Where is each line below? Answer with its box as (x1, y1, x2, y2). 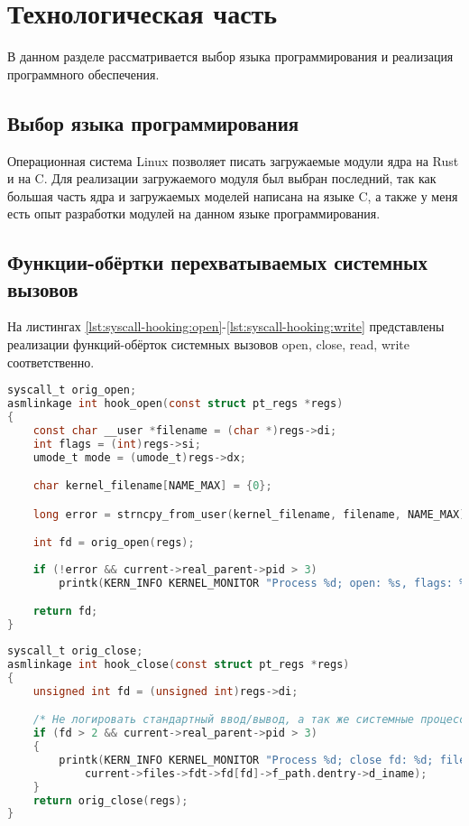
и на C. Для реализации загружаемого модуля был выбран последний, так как (7, 169, 437, 188)
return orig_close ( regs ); (32, 794, 189, 807)
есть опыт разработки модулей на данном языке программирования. (7, 204, 381, 223)
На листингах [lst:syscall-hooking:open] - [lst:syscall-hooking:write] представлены (7, 317, 445, 336)
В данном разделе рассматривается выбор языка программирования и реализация (7, 47, 454, 66)
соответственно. (7, 352, 95, 371)
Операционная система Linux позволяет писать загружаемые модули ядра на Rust (7, 151, 459, 170)
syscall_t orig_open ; (7, 384, 137, 397)
